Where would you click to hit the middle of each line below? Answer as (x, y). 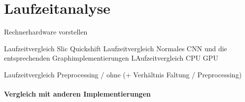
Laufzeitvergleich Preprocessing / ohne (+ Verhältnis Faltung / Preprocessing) (123, 74)
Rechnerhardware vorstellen (46, 32)
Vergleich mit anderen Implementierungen (77, 94)
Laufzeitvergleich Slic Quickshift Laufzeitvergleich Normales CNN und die (116, 48)
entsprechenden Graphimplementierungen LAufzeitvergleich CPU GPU (111, 58)
